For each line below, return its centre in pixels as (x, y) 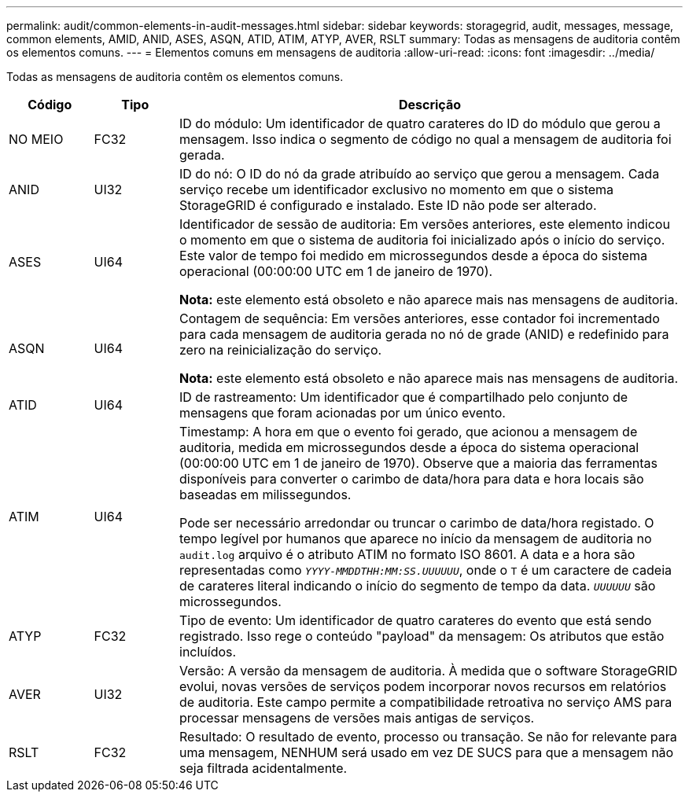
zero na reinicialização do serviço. (281, 350)
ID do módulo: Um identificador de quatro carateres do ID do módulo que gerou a (420, 123)
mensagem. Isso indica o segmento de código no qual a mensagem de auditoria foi (426, 139)
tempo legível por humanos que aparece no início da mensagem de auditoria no (416, 539)
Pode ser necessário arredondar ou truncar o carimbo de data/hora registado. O (417, 523)
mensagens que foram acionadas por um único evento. (343, 413)
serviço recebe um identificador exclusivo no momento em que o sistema (397, 189)
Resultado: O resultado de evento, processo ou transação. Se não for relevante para (428, 737)
